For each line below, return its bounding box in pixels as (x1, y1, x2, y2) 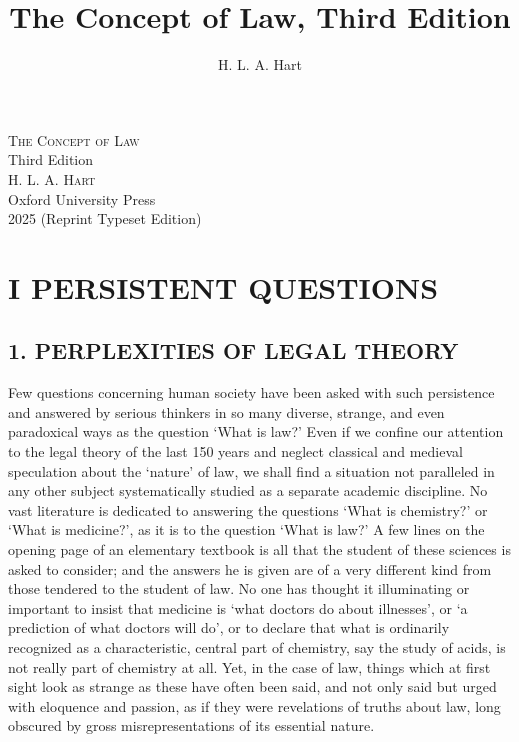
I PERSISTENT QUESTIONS (8, 266, 439, 307)
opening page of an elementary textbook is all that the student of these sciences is (8, 539, 511, 560)
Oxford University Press (8, 188, 156, 209)
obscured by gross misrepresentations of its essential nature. (8, 715, 375, 736)
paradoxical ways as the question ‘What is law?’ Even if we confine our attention (8, 421, 504, 442)
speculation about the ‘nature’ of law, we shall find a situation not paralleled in (8, 460, 495, 481)
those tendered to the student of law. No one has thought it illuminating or (8, 578, 470, 599)
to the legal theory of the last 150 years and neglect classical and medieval (8, 441, 463, 462)
